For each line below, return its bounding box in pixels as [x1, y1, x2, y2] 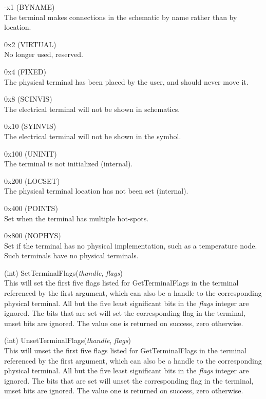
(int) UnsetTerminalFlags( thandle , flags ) [4, 335, 131, 346]
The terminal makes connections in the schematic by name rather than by [4, 11, 237, 22]
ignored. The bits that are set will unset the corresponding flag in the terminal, [4, 375, 254, 386]
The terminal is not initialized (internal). [4, 158, 133, 169]
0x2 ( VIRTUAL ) [4, 39, 56, 49]
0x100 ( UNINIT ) [4, 148, 57, 159]
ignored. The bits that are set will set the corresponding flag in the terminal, [4, 308, 245, 318]
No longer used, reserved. [4, 49, 83, 60]
